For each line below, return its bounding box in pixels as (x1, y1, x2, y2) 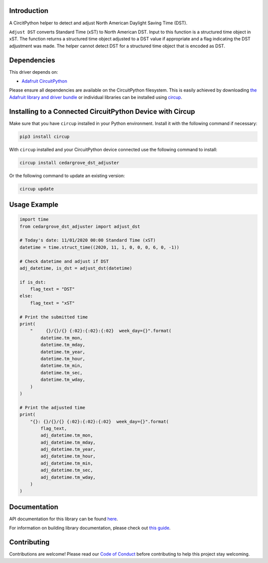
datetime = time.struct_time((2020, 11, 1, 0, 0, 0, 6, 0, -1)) (19, 244, 180, 250)
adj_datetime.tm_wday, (40, 474, 96, 480)
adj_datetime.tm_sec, (40, 467, 93, 473)
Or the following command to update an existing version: (9, 172, 125, 179)
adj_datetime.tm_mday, (40, 440, 96, 445)
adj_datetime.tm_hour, (40, 453, 96, 459)
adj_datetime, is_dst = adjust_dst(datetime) (19, 265, 133, 271)
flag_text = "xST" (30, 300, 75, 306)
